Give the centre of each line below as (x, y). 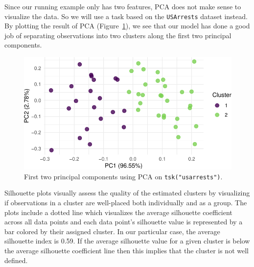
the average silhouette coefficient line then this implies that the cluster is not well (127, 251)
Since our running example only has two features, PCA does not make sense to (123, 6)
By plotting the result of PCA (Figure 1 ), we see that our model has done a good (127, 26)
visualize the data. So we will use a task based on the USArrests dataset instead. (126, 16)
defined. (16, 260)
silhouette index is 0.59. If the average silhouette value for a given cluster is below (127, 241)
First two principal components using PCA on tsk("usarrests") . (123, 176)
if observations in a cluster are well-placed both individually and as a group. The (126, 203)
